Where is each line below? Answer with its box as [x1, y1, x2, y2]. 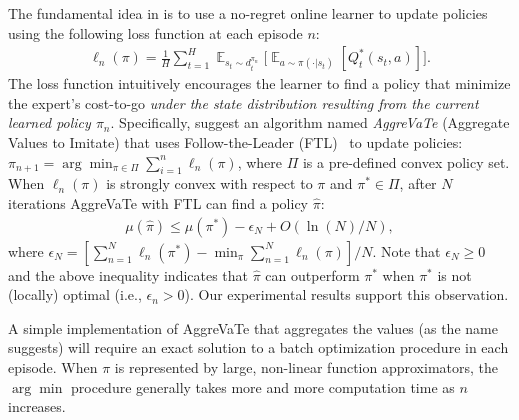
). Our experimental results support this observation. [184, 284, 509, 305]
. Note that [372, 240, 441, 261]
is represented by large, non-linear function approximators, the [114, 356, 499, 377]
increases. [8, 396, 66, 417]
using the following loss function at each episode [8, 22, 303, 43]
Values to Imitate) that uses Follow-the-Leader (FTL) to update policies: [8, 132, 463, 152]
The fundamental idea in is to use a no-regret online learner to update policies [8, 3, 488, 23]
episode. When [8, 356, 98, 377]
